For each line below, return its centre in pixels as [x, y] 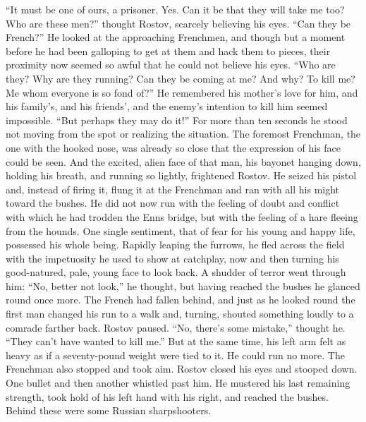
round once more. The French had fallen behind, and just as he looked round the [181, 300]
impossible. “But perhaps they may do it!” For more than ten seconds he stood [177, 120]
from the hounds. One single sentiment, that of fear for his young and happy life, [181, 230]
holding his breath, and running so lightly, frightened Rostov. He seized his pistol [181, 175]
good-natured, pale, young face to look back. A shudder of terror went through [176, 272]
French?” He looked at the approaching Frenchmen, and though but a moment [176, 37]
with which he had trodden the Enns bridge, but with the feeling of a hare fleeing [182, 216]
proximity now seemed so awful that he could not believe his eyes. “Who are [171, 65]
